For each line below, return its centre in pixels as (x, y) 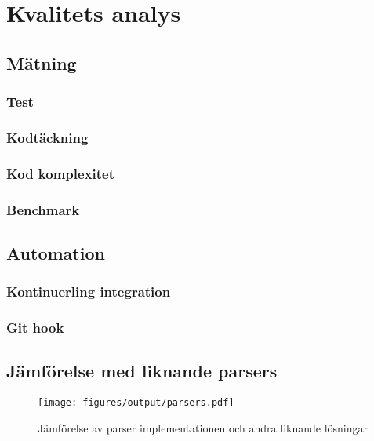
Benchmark (43, 209)
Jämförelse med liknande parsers (142, 371)
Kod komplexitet (61, 173)
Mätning (42, 62)
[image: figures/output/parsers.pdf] (136, 403)
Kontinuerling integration (89, 292)
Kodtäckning (47, 137)
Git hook (35, 328)
